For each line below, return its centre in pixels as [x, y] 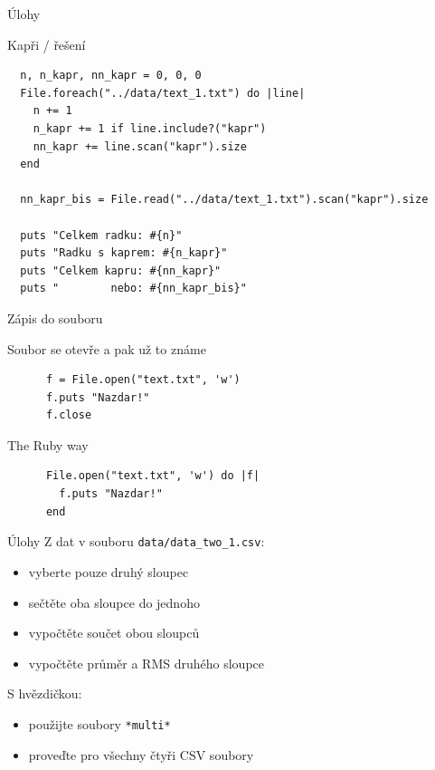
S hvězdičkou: [45, 693]
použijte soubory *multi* [99, 723]
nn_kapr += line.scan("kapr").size [140, 146]
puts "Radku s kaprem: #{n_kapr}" [124, 253]
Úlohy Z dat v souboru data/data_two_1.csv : [136, 541]
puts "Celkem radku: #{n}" [101, 235]
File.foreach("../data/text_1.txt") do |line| [163, 93]
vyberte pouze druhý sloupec [109, 571]
